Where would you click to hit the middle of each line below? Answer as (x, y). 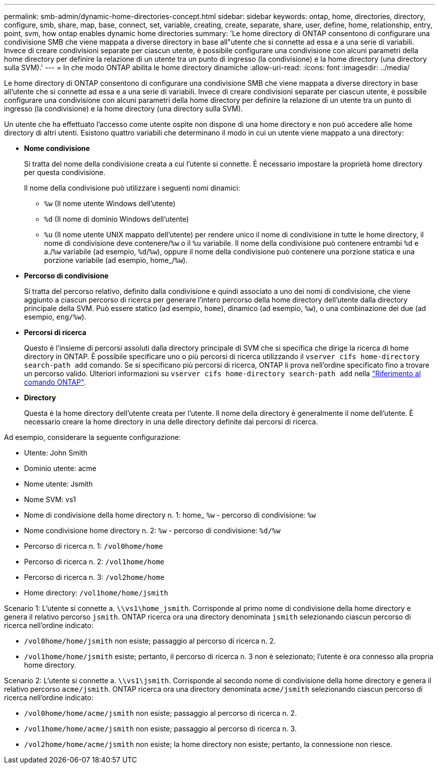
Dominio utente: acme (60, 468)
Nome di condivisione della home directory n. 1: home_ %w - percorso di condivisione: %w (170, 515)
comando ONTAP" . (55, 382)
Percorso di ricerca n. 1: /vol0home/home (94, 546)
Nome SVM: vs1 (50, 499)
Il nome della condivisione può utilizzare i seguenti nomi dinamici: (132, 188)
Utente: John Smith (56, 453)
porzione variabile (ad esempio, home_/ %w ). (116, 260)
